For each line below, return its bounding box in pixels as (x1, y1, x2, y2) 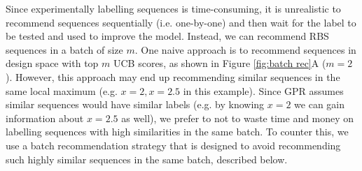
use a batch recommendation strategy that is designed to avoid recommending (6, 137, 341, 152)
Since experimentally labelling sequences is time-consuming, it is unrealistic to (6, 1, 341, 15)
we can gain (294, 97, 345, 112)
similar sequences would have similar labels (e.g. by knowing (6, 97, 265, 112)
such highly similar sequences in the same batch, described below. (6, 151, 288, 166)
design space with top (6, 56, 99, 70)
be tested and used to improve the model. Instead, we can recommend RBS (6, 29, 329, 43)
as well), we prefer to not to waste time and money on (121, 110, 354, 125)
